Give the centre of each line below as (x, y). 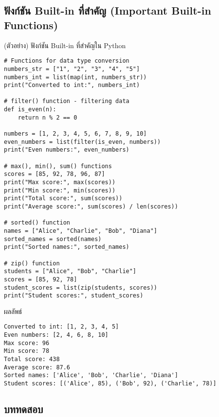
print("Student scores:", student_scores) (74, 296)
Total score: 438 (32, 359)
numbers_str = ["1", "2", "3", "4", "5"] (72, 69)
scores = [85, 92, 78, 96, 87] (55, 174)
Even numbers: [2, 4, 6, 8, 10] (56, 335)
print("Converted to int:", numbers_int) (72, 85)
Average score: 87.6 (37, 367)
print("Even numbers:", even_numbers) (67, 150)
